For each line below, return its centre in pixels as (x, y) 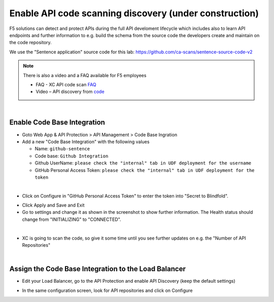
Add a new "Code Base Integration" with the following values (86, 142)
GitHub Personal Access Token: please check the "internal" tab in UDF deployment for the (145, 170)
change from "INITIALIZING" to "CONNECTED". (72, 219)
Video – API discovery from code (70, 92)
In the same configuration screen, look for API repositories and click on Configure (107, 290)
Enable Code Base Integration (57, 123)
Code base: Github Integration (72, 156)
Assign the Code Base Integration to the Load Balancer (98, 269)
